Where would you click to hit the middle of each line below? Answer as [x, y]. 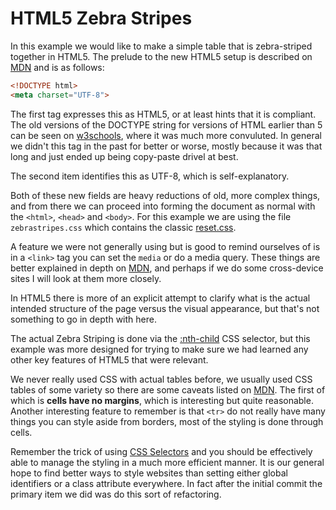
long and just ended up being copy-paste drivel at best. [124, 156]
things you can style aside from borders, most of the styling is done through [167, 421]
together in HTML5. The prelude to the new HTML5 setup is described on [161, 56]
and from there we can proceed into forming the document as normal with [163, 206]
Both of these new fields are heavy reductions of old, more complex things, [165, 195]
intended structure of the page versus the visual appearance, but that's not [165, 308]
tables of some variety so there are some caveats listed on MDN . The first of [168, 389]
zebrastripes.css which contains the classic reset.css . [123, 227]
